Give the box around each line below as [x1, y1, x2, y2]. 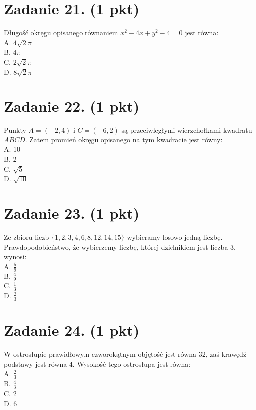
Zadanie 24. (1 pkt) [4, 320, 140, 340]
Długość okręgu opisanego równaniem [4, 27, 118, 38]
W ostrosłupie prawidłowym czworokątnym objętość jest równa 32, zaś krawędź [4, 349, 247, 359]
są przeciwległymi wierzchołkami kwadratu [121, 125, 252, 135]
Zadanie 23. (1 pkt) [4, 202, 140, 223]
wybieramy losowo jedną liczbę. [127, 231, 223, 242]
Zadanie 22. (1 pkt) [4, 96, 140, 116]
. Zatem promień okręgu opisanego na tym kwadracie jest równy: [25, 134, 223, 144]
